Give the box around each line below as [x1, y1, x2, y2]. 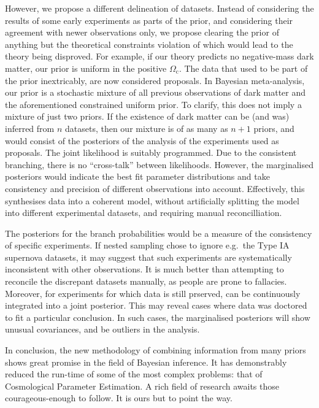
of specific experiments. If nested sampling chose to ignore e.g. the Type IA [5, 239, 290, 252]
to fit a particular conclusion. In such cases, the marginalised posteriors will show [5, 310, 310, 323]
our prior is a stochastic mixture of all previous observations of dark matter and [5, 86, 306, 99]
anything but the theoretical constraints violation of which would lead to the [5, 37, 293, 50]
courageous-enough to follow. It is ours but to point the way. [5, 391, 233, 404]
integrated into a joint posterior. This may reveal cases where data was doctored [5, 299, 307, 312]
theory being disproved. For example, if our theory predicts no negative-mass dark [5, 50, 314, 63]
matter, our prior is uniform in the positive [5, 61, 167, 74]
